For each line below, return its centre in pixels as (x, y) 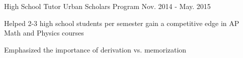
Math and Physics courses (44, 33)
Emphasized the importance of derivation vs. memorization (95, 49)
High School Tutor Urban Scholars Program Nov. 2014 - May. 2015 (107, 6)
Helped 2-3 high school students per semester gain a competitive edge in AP (122, 23)
